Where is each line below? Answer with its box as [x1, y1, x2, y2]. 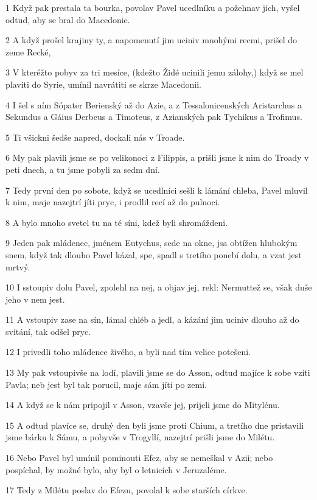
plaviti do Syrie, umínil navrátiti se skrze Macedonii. [5, 77, 201, 90]
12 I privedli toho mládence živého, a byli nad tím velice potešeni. [5, 345, 251, 358]
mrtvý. [5, 260, 30, 273]
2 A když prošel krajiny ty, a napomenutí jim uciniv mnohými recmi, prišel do [5, 33, 298, 46]
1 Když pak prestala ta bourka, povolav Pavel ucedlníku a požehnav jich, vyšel [5, 1, 300, 13]
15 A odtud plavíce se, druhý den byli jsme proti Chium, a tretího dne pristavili [5, 418, 304, 431]
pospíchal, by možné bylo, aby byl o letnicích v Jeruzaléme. [5, 463, 227, 476]
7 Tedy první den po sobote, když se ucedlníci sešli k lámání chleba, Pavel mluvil [5, 183, 308, 196]
